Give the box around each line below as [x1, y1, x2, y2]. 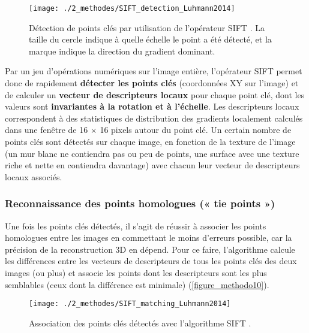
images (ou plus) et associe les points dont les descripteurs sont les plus [5, 266, 267, 278]
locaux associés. [5, 170, 62, 183]
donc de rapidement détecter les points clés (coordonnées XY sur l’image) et [5, 77, 299, 89]
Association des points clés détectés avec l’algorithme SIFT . [29, 316, 251, 329]
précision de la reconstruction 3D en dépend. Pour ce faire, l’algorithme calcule [5, 243, 295, 255]
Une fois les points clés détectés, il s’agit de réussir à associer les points [5, 219, 266, 232]
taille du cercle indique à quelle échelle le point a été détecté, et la [29, 33, 272, 46]
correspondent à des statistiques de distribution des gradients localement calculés [5, 111, 303, 124]
